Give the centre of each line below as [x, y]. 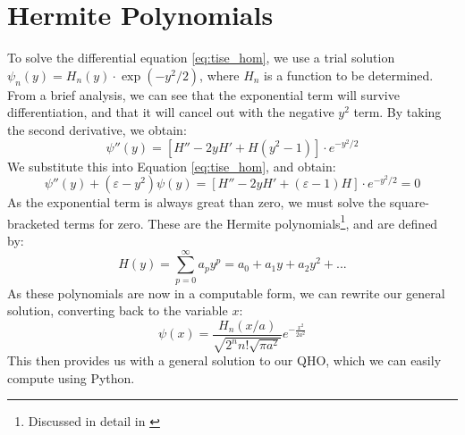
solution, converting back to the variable [118, 310]
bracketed [34, 223]
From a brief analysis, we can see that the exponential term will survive [203, 94]
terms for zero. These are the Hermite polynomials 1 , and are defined [251, 222]
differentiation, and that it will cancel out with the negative [171, 112]
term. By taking [397, 112]
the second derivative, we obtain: [97, 129]
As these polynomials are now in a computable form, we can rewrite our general [226, 293]
